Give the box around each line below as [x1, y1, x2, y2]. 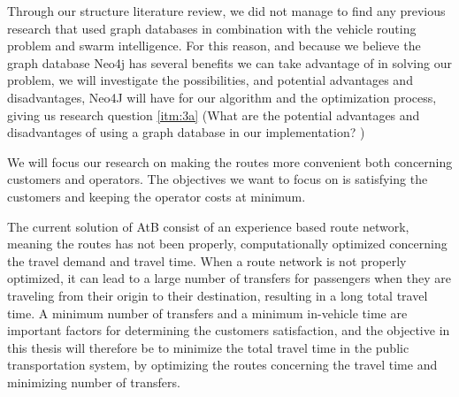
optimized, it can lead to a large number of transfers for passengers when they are [7, 269, 451, 287]
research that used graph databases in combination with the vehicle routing [7, 19, 417, 37]
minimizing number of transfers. [7, 372, 180, 391]
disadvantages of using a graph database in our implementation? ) [7, 123, 365, 141]
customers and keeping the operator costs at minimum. [7, 187, 306, 205]
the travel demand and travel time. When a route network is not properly [7, 251, 407, 270]
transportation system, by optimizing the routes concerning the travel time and [7, 355, 438, 374]
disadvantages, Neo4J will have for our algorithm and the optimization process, [7, 88, 437, 106]
